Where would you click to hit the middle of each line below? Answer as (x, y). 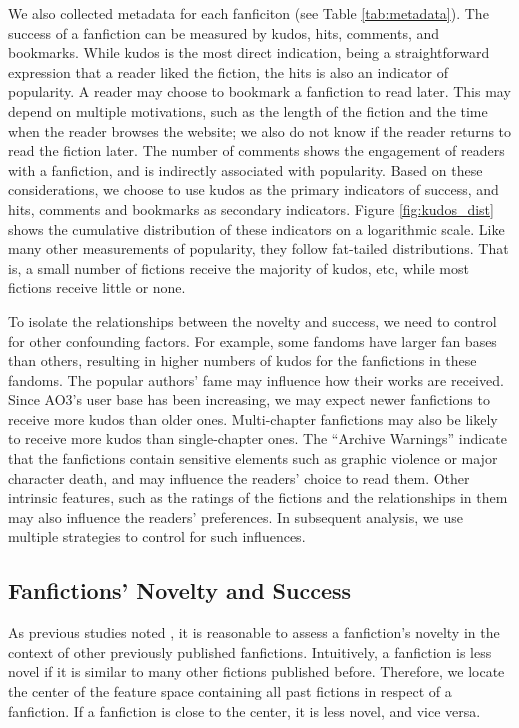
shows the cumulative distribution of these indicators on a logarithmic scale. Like (256, 228)
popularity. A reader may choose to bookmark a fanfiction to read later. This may (259, 91)
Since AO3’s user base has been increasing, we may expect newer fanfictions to (249, 399)
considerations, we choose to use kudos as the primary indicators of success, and (253, 189)
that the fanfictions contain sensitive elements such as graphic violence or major (253, 458)
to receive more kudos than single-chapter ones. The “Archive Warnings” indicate (258, 438)
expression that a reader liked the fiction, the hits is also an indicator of (228, 71)
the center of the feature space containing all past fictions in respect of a (230, 691)
